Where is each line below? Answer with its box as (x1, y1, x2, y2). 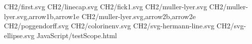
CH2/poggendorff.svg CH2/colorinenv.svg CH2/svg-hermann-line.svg (4, 21, 215, 31)
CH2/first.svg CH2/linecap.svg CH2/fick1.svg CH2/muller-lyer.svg (4, 1, 207, 11)
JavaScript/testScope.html (36, 30, 117, 40)
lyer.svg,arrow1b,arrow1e (4, 11, 80, 21)
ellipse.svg (4, 30, 35, 40)
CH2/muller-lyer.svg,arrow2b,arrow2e (82, 11, 196, 21)
